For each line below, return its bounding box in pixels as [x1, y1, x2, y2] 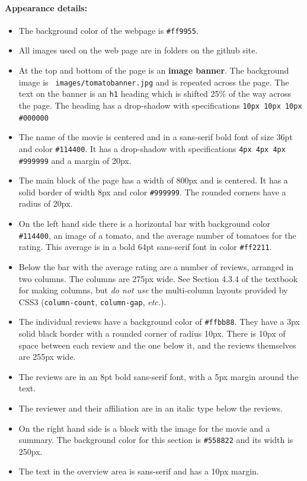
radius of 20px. [18, 197, 73, 210]
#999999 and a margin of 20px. [18, 154, 132, 166]
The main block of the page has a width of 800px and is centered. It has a [18, 174, 288, 186]
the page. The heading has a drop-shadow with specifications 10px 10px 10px [18, 99, 302, 111]
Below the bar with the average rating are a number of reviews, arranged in [18, 260, 294, 273]
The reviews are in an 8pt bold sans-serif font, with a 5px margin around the [18, 370, 299, 382]
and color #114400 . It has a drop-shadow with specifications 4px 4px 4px [18, 142, 286, 154]
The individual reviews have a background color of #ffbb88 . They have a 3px [18, 315, 300, 328]
